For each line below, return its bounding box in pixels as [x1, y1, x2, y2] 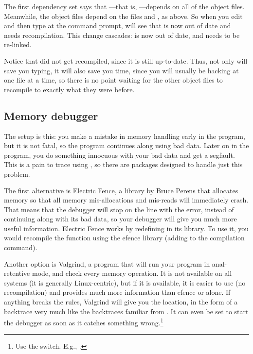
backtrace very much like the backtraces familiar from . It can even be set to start [4, 306, 249, 316]
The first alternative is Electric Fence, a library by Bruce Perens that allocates [4, 185, 238, 195]
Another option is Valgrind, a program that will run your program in [4, 258, 210, 269]
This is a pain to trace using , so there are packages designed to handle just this [4, 159, 243, 169]
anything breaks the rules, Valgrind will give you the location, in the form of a [4, 297, 238, 307]
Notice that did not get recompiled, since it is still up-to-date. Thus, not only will [4, 55, 248, 66]
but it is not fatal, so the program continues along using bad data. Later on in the [4, 140, 249, 151]
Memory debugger [4, 108, 98, 123]
